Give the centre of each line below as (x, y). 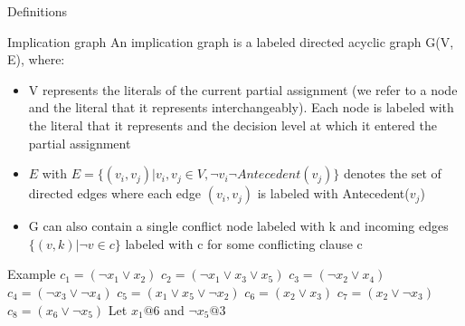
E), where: (36, 59)
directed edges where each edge (115, 193)
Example (32, 274)
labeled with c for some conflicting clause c (244, 243)
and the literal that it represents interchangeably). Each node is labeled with (241, 107)
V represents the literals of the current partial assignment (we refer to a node (243, 89)
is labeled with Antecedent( (333, 193)
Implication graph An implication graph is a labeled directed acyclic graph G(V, (231, 41)
